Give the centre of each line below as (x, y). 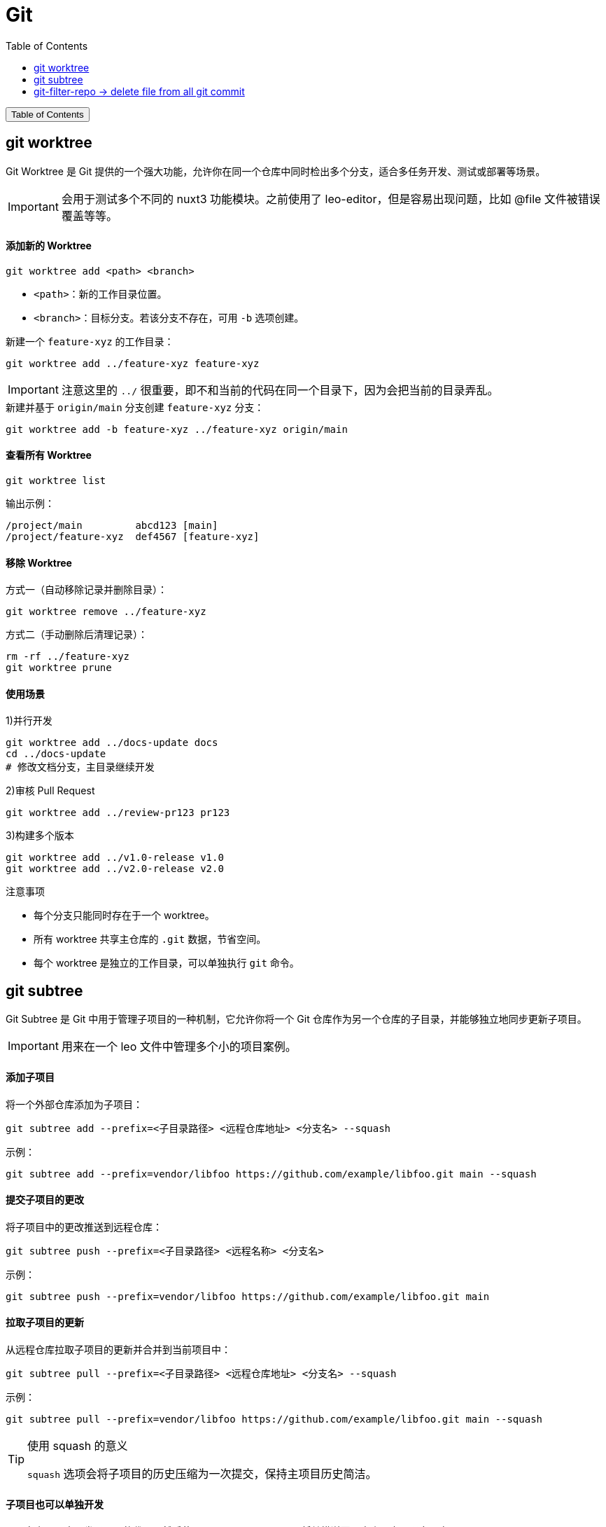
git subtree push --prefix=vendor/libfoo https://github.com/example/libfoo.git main (248, 1296)
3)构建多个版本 (40, 836)
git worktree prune (59, 668)
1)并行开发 (29, 721)
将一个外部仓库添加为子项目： (74, 1104)
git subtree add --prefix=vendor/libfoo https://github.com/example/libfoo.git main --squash (271, 1174)
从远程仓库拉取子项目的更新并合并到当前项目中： (118, 1349)
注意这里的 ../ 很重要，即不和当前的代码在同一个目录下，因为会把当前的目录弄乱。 (280, 390)
